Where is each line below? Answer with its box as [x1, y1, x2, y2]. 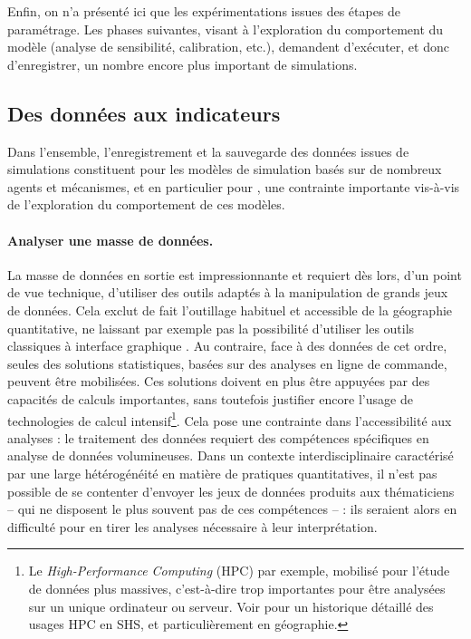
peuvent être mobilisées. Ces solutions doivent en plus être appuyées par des [7, 372, 430, 391]
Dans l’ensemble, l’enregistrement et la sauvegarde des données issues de [7, 141, 409, 160]
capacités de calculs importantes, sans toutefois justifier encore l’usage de [7, 389, 413, 408]
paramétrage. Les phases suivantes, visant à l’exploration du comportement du [7, 19, 444, 38]
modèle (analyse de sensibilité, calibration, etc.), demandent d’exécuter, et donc [7, 37, 449, 56]
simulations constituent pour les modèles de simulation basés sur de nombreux [7, 160, 442, 179]
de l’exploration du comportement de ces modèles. [7, 195, 285, 214]
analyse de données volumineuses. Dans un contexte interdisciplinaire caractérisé [7, 446, 454, 465]
